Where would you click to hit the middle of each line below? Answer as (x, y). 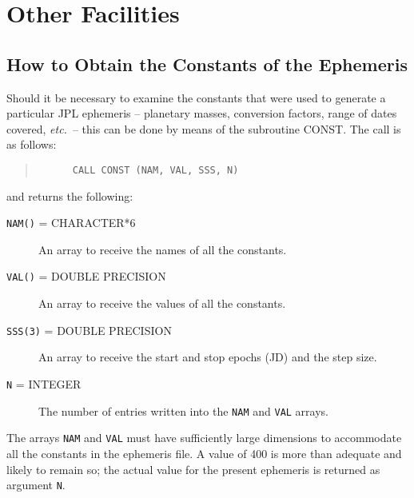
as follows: (32, 144)
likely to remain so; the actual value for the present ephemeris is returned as (193, 469)
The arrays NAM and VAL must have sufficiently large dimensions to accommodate (204, 438)
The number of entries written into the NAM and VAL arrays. (183, 410)
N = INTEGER (44, 383)
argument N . (36, 485)
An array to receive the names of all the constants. (163, 249)
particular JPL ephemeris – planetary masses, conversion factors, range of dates (202, 113)
